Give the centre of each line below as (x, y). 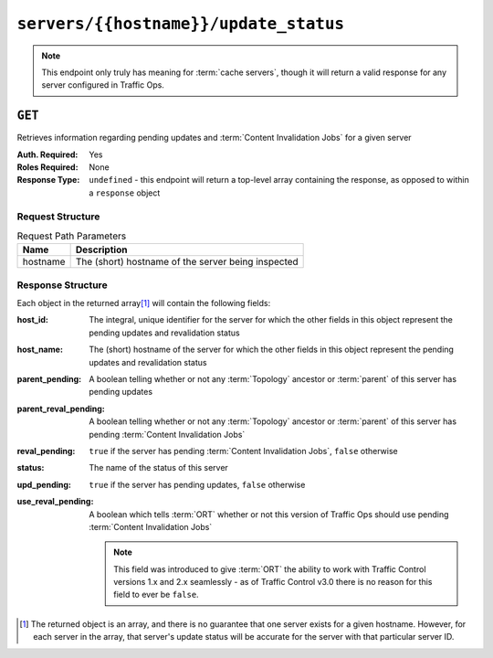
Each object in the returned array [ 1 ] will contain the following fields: (144, 303)
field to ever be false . (157, 595)
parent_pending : (49, 379)
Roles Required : (47, 167)
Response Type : (48, 180)
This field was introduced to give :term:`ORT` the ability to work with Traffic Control (270, 569)
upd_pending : (44, 484)
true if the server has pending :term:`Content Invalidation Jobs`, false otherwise (244, 451)
